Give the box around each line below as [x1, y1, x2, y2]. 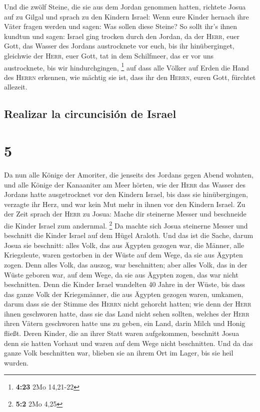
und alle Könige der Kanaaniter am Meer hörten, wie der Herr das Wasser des [4, 179, 245, 189]
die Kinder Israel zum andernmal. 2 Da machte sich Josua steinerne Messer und [4, 218, 248, 230]
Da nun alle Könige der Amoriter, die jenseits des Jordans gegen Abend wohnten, [4, 169, 254, 179]
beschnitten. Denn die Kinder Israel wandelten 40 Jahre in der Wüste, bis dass [4, 279, 245, 289]
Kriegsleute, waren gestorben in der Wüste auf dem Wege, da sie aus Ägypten [4, 249, 243, 260]
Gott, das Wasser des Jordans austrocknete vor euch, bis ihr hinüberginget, [4, 40, 234, 51]
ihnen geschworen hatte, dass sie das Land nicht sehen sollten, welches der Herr [4, 308, 249, 318]
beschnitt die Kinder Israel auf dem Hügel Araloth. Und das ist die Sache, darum [4, 230, 253, 240]
